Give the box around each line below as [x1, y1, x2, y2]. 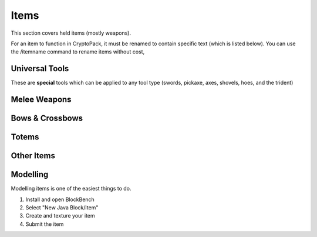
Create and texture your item [25, 212, 95, 219]
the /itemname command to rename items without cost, [11, 48, 145, 55]
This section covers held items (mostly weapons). [11, 29, 131, 36]
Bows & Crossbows [11, 114, 83, 123]
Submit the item [25, 221, 64, 228]
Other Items [11, 151, 56, 161]
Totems [11, 132, 39, 142]
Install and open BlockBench [25, 196, 95, 203]
